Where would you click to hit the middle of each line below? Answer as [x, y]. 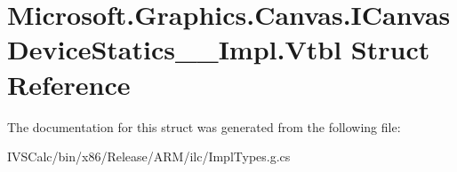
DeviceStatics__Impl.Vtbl [175, 49]
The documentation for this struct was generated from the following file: [204, 126]
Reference [69, 84]
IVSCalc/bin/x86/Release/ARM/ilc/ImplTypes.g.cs [149, 156]
